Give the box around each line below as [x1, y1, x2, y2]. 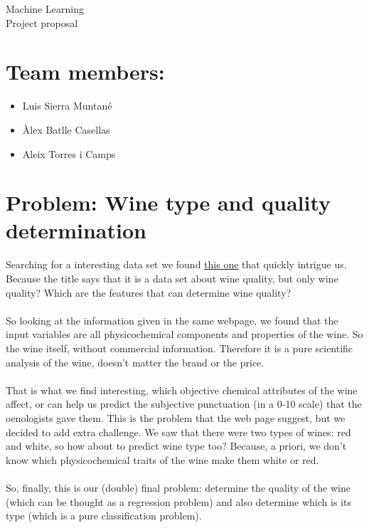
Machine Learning [6, 1, 84, 16]
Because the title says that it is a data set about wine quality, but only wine [6, 271, 338, 285]
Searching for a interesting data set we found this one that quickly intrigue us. [6, 257, 347, 272]
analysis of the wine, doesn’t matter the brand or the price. [6, 354, 264, 369]
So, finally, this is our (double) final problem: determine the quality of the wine [6, 480, 351, 495]
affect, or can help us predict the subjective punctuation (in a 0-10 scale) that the [6, 396, 362, 411]
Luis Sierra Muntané [22, 98, 112, 113]
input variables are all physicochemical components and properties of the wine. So [6, 327, 363, 342]
